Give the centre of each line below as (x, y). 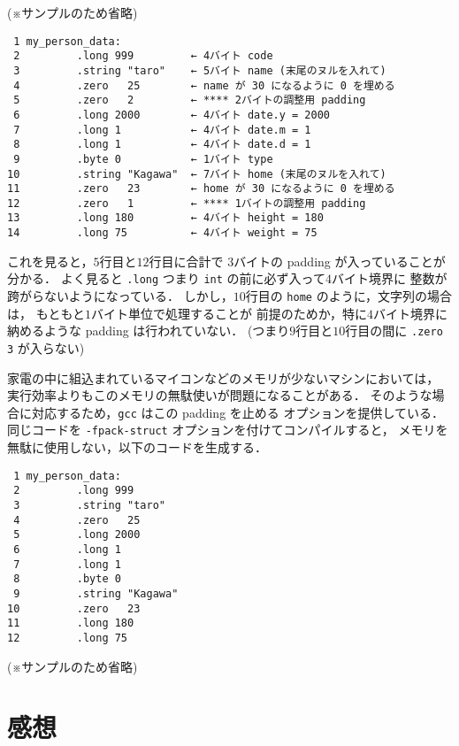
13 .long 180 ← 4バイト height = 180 (165, 218)
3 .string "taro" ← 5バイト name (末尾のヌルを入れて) (200, 70)
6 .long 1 (67, 549)
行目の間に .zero (394, 331)
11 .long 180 (71, 623)
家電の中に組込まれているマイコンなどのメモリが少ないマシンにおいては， (223, 377)
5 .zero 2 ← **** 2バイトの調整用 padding (190, 100)
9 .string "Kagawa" (96, 593)
